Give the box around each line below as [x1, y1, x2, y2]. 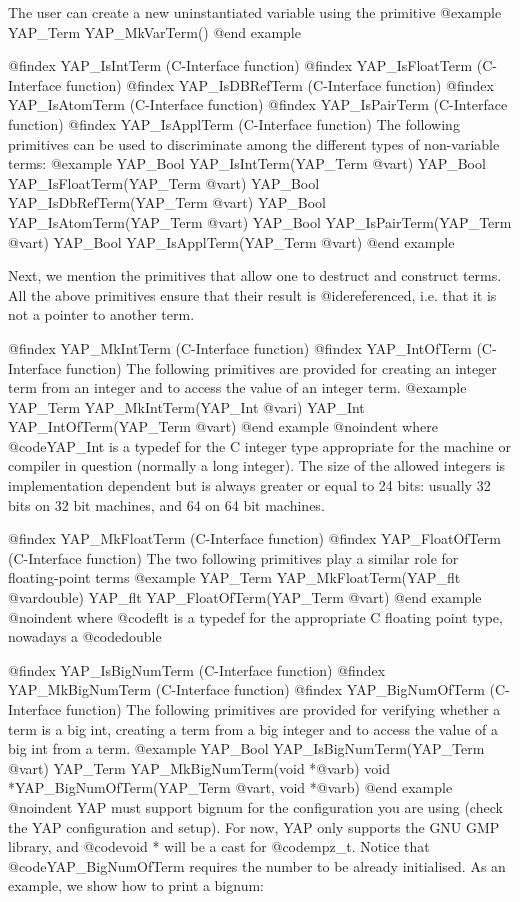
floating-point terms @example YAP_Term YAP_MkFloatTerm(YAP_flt [8, 567, 461, 588]
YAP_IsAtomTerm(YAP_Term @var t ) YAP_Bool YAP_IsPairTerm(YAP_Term [8, 211, 512, 232]
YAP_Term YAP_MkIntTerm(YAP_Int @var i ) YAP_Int [8, 396, 365, 417]
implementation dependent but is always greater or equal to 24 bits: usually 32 [8, 475, 491, 496]
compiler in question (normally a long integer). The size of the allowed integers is [8, 455, 506, 476]
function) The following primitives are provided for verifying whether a [65, 699, 501, 719]
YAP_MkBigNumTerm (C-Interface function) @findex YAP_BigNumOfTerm [8, 679, 485, 700]
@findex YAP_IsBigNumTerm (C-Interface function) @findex [8, 659, 386, 680]
